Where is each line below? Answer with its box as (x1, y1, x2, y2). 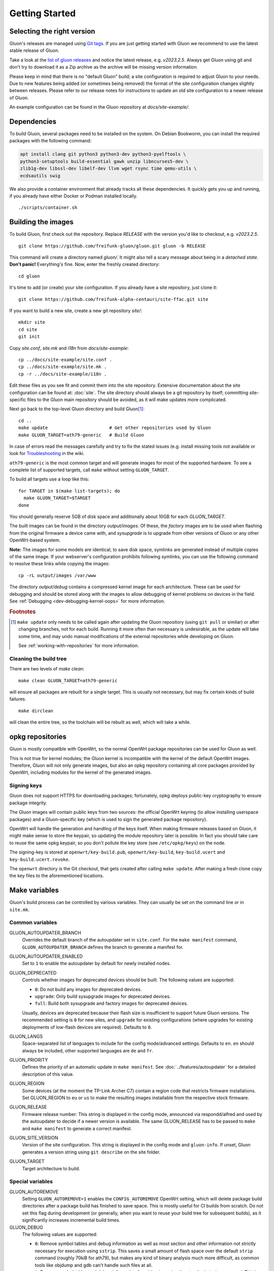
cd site (18, 326, 38, 332)
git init (18, 334, 40, 340)
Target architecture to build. (22, 1165, 81, 1171)
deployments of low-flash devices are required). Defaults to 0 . (22, 1024, 152, 1030)
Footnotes (9, 608, 36, 615)
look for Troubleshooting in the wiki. (9, 450, 85, 457)
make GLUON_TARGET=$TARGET (23, 495, 91, 501)
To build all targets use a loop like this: (9, 476, 90, 482)
